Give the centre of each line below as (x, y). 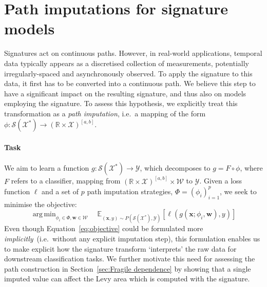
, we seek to (238, 191)
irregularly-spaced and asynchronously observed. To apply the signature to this (128, 73)
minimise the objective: (41, 204)
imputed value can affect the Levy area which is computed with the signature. (127, 279)
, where (251, 168)
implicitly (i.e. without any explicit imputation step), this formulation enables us (132, 238)
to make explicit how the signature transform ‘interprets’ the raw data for (120, 248)
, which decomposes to (175, 168)
